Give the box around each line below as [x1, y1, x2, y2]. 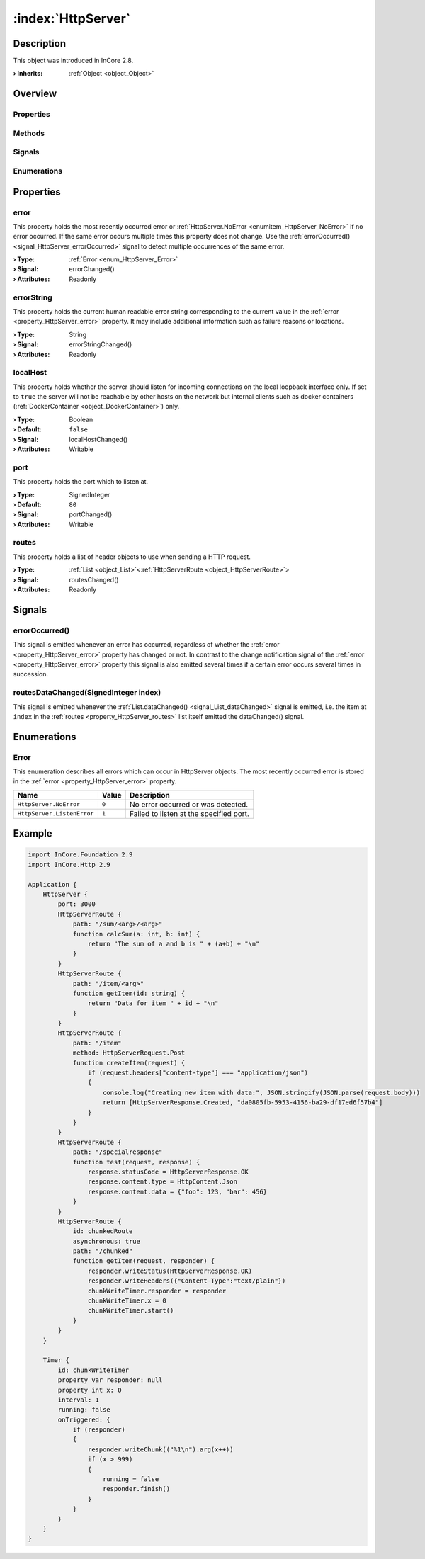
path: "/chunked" [72, 1247, 133, 1255]
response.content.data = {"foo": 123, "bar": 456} [87, 1187, 268, 1196]
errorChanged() [69, 265, 115, 273]
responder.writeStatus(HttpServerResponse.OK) [87, 1266, 253, 1275]
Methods [13, 128, 45, 138]
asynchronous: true [72, 1237, 141, 1245]
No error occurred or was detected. [129, 799, 249, 809]
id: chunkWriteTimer [57, 1366, 130, 1374]
